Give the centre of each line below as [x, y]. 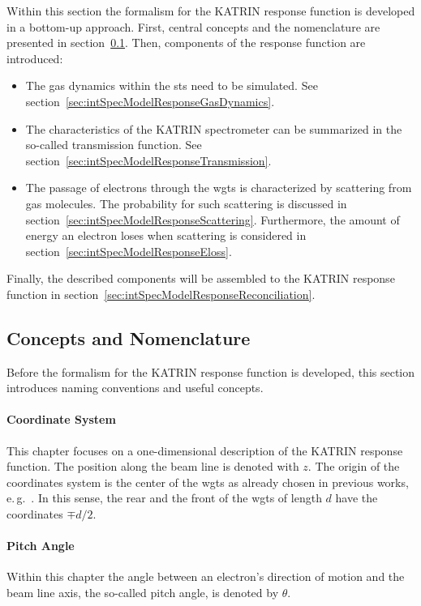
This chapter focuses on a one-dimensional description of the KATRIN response [205, 450]
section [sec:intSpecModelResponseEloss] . [129, 251]
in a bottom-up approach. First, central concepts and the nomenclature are [193, 26]
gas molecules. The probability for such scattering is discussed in [186, 203]
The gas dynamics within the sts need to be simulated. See [172, 85]
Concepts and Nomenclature [129, 337]
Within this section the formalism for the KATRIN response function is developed [211, 11]
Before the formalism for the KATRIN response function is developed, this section [211, 371]
